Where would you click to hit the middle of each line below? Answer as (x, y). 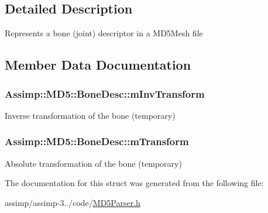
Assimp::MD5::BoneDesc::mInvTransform (105, 93)
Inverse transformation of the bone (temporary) (90, 115)
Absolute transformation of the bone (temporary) (93, 163)
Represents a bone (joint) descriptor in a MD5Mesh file (104, 33)
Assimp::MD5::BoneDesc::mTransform (97, 141)
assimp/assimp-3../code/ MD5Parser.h (73, 202)
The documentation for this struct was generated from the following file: (134, 183)
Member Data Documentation (98, 65)
